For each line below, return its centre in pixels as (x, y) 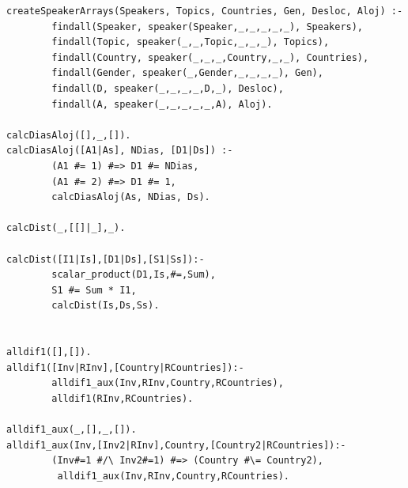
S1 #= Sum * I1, (94, 290)
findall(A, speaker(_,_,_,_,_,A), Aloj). (162, 104)
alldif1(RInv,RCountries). (123, 398)
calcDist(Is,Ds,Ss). (106, 306)
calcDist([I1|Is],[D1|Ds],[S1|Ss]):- (106, 259)
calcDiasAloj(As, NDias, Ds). (131, 197)
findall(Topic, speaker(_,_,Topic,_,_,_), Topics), (191, 42)
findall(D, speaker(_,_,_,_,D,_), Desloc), (168, 88)
